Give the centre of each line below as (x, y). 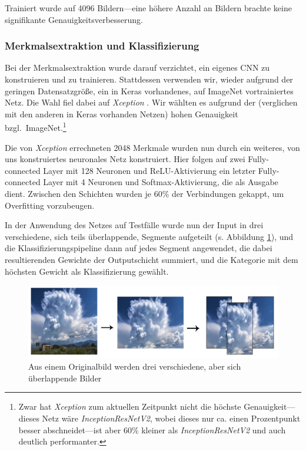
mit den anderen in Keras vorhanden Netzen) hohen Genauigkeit (122, 113)
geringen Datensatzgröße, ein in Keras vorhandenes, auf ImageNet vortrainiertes (149, 90)
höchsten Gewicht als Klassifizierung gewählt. (87, 271)
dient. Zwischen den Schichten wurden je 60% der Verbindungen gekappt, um (144, 193)
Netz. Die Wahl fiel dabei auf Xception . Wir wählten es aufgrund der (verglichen (151, 102)
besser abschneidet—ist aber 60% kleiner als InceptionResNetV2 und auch (152, 429)
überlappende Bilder (65, 378)
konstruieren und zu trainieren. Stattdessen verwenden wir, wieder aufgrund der (149, 79)
